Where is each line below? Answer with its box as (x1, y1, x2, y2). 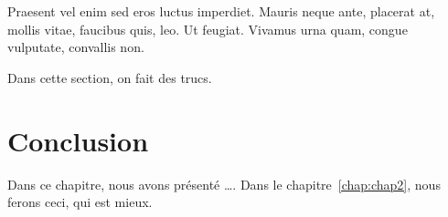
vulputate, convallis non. (7, 37, 144, 57)
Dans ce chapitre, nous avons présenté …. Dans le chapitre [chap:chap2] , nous (7, 174, 441, 193)
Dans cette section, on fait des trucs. (7, 67, 212, 87)
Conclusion (7, 121, 149, 159)
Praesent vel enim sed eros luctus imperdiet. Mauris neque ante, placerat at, (7, 2, 435, 20)
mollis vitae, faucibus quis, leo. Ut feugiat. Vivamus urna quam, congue (7, 19, 408, 38)
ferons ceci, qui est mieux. (7, 192, 153, 212)
